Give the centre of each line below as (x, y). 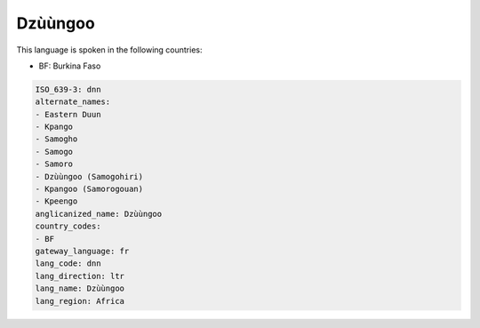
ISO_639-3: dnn (68, 89)
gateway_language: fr (82, 251)
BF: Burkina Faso (70, 66)
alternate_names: (73, 102)
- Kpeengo (56, 201)
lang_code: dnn (68, 264)
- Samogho (56, 139)
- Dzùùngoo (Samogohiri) (89, 176)
